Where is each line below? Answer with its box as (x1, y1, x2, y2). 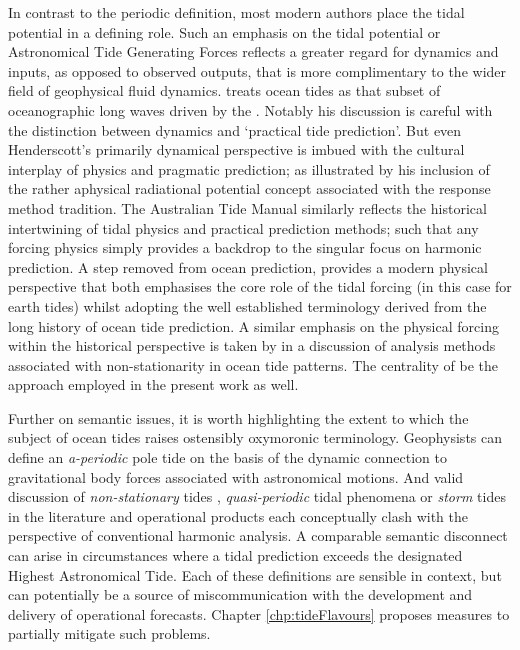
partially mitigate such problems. (8, 623, 211, 644)
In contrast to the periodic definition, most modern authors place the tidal (8, 2, 465, 22)
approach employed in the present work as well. (8, 374, 299, 395)
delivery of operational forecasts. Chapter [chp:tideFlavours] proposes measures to (8, 603, 510, 624)
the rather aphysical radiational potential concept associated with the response (8, 178, 491, 199)
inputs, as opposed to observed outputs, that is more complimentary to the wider (8, 60, 507, 81)
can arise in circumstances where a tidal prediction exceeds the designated (8, 545, 463, 566)
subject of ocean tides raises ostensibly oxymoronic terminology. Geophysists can (8, 427, 503, 448)
